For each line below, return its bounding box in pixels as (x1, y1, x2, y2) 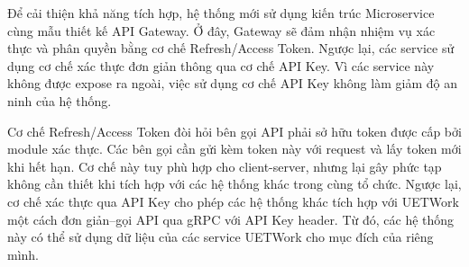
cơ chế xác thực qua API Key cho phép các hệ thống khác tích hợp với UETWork (7, 191, 459, 210)
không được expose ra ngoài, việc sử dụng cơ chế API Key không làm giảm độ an (7, 74, 457, 93)
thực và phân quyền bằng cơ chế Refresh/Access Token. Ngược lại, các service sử (7, 39, 455, 58)
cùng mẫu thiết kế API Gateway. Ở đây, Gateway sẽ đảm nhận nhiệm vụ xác (7, 21, 436, 40)
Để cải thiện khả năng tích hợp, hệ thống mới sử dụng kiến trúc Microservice (7, 4, 435, 22)
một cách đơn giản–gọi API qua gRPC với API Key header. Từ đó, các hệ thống (7, 209, 455, 228)
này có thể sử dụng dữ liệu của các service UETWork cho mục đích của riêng (7, 227, 434, 246)
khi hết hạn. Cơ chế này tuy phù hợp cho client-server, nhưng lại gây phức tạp (7, 156, 442, 175)
